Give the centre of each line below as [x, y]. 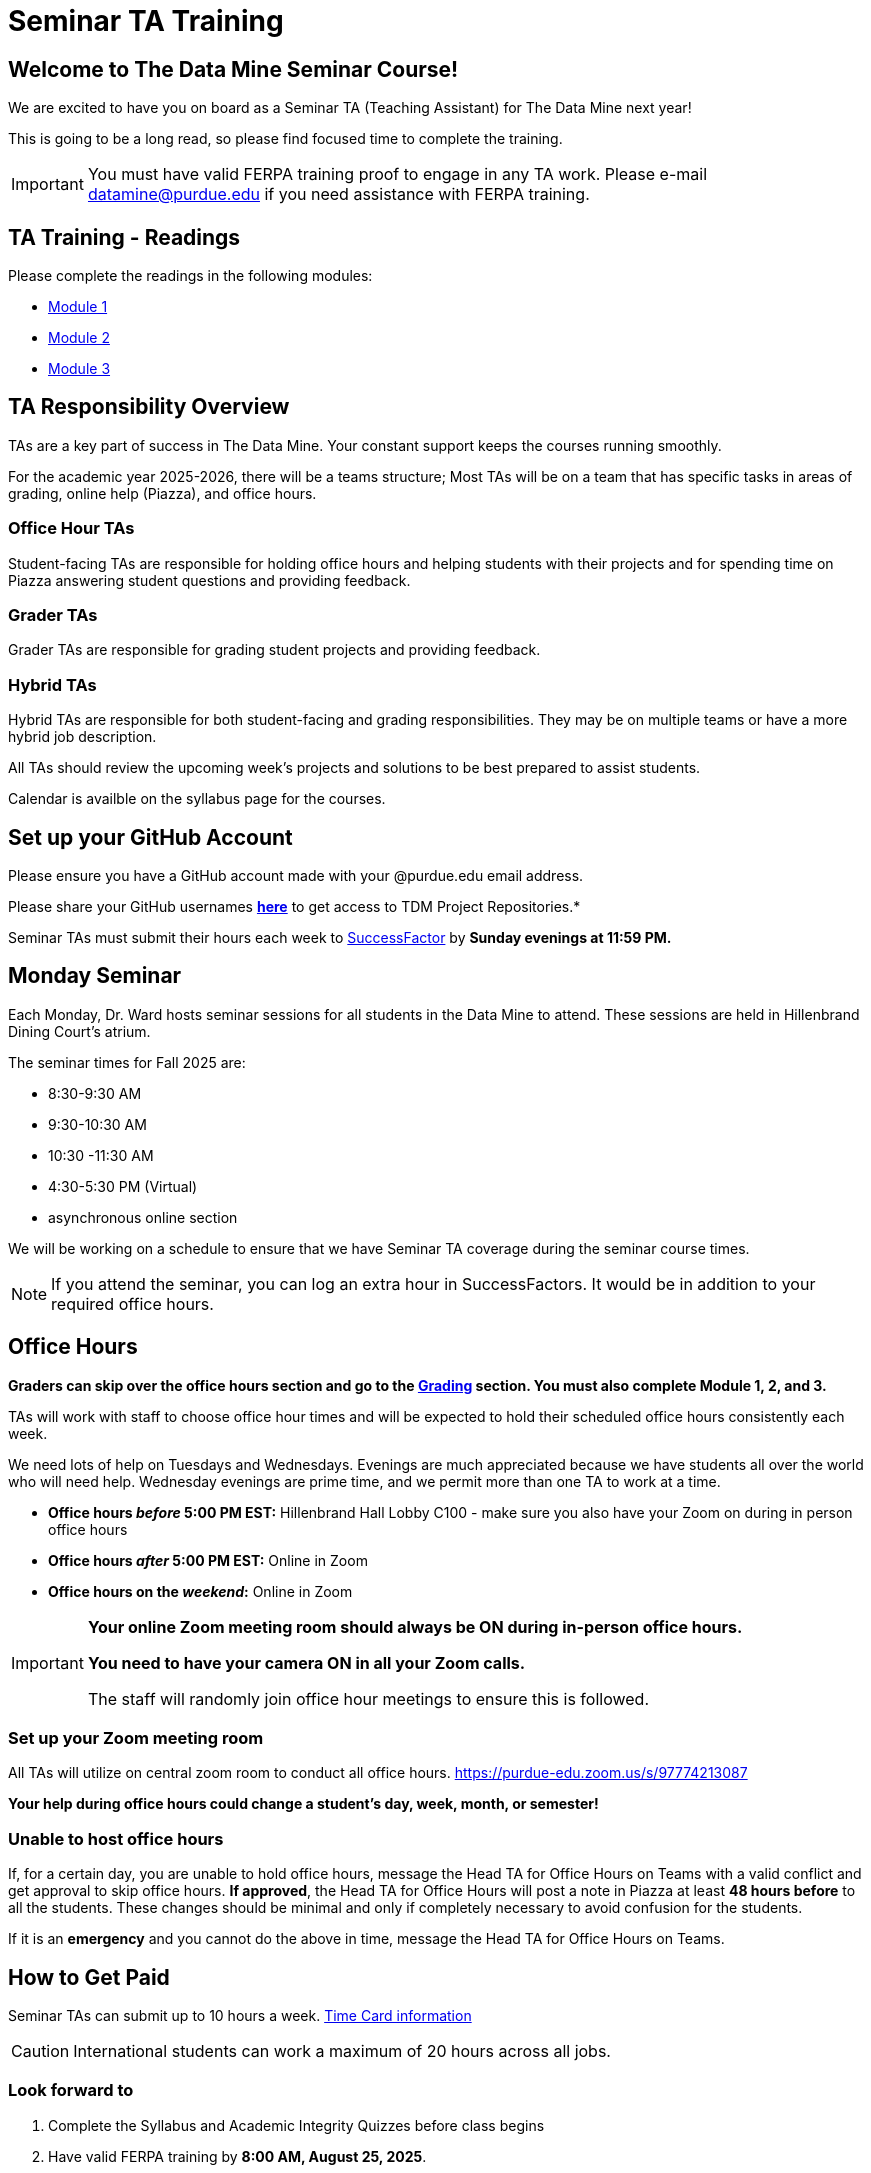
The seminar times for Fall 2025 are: [127, 1062]
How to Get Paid [89, 1977]
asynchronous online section [143, 1217]
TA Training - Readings [124, 237]
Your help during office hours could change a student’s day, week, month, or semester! [303, 1804]
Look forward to [71, 2090]
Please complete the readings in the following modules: [190, 276]
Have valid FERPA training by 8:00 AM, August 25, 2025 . [237, 2156]
